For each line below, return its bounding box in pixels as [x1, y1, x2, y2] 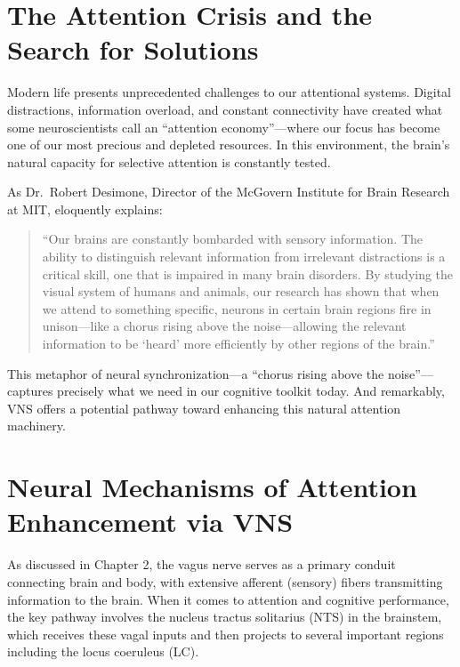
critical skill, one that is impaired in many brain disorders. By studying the [42, 264, 454, 283]
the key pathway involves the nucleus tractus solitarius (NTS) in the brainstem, [7, 607, 442, 626]
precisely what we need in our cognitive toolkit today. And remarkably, [57, 382, 445, 400]
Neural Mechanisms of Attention [7, 469, 417, 505]
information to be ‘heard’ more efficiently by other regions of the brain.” [42, 334, 435, 353]
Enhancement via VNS [7, 503, 294, 540]
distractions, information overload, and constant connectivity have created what [7, 100, 443, 118]
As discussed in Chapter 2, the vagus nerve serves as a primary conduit [7, 555, 396, 574]
